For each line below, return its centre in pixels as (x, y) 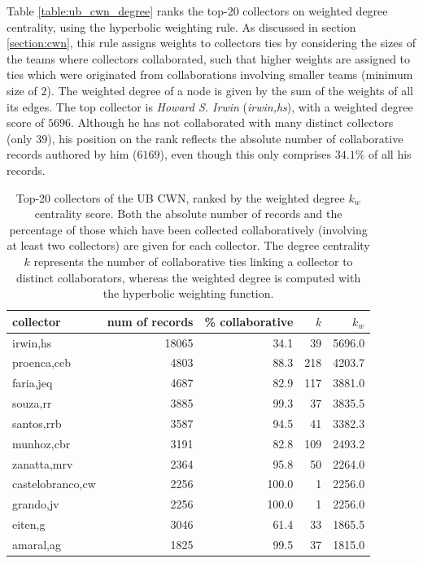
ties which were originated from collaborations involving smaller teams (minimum (210, 74)
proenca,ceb (41, 362)
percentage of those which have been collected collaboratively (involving (188, 229)
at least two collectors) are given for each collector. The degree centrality (188, 245)
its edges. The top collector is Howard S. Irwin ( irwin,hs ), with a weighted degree (210, 106)
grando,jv (36, 504)
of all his (390, 154)
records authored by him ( (72, 154)
